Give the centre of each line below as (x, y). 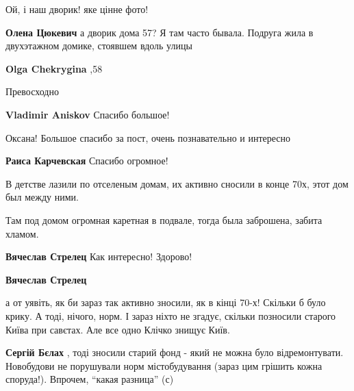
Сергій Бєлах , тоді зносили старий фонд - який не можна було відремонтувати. (175, 352)
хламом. (22, 233)
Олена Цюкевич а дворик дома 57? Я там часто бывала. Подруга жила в (160, 32)
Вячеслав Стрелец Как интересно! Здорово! (99, 256)
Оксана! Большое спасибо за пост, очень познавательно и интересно (148, 137)
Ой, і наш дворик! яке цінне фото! (77, 9)
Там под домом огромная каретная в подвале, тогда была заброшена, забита (164, 219)
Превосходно (32, 91)
